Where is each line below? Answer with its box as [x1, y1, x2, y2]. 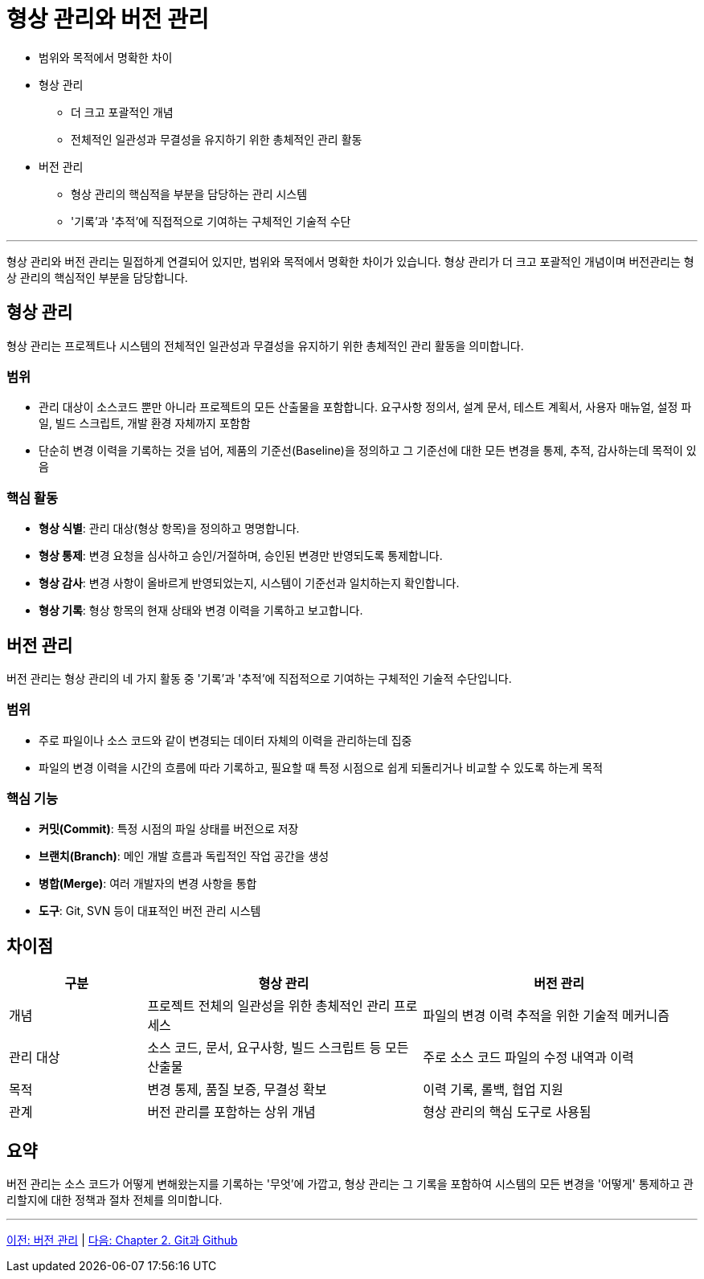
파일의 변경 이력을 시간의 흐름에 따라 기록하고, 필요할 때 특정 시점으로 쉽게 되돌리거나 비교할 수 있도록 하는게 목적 [39, 760, 604, 774]
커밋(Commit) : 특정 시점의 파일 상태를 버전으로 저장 [39, 822, 299, 836]
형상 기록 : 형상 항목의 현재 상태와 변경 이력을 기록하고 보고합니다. [39, 603, 363, 618]
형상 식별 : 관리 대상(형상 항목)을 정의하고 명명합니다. [39, 521, 300, 536]
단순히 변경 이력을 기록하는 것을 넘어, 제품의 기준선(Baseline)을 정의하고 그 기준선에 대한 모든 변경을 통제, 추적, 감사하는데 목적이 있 [39, 443, 697, 458]
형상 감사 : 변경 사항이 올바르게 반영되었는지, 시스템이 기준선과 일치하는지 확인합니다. [39, 576, 460, 590]
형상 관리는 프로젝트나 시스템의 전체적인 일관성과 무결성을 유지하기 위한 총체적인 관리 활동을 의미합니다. [6, 338, 524, 353]
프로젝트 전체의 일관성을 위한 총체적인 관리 [147, 998, 391, 1015]
